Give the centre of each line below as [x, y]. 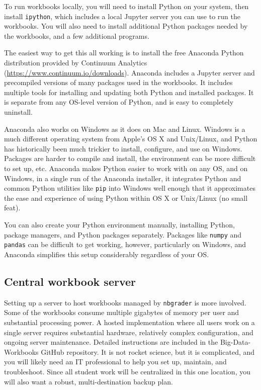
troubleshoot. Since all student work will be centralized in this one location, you [127, 371]
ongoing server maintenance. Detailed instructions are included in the [111, 342]
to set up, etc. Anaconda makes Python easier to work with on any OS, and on [126, 168]
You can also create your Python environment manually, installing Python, [119, 224]
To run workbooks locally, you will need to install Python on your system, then [126, 6]
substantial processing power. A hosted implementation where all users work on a [129, 322]
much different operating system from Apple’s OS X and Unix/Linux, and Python [131, 139]
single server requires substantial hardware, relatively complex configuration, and [129, 332]
